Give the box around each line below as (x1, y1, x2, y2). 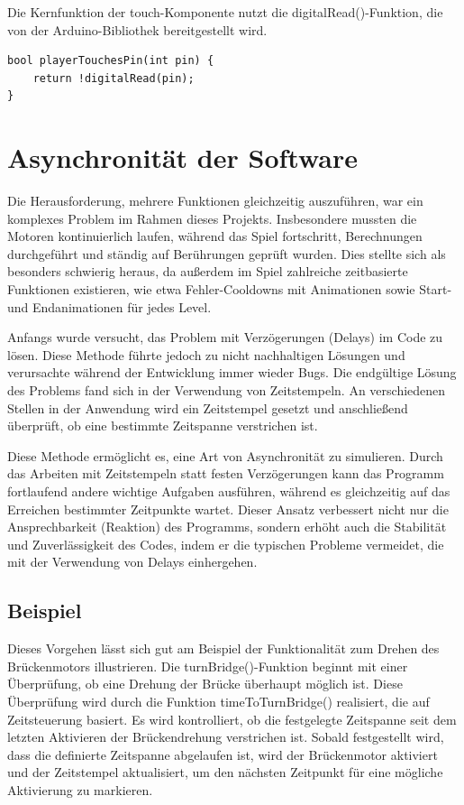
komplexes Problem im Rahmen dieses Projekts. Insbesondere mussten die (7, 208, 417, 227)
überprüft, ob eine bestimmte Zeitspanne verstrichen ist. (7, 416, 318, 435)
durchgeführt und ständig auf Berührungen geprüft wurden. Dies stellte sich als (7, 244, 446, 263)
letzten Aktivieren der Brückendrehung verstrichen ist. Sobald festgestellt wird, (7, 727, 444, 746)
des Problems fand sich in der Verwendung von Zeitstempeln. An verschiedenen (7, 381, 446, 400)
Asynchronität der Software (7, 139, 358, 176)
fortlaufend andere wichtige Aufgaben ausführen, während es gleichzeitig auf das (7, 482, 450, 500)
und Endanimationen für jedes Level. (7, 297, 212, 316)
